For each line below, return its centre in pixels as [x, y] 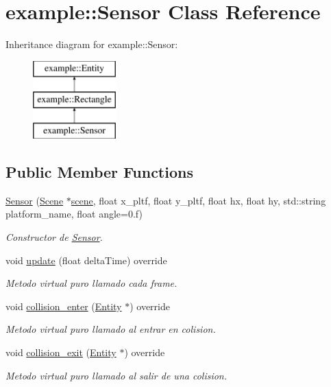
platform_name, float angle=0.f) [74, 214]
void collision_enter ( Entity [64, 306]
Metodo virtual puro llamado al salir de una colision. [117, 375]
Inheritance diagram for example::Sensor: [92, 44]
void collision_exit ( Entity [61, 352]
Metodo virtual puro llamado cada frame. [91, 283]
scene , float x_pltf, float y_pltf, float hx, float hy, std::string [198, 200]
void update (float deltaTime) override [86, 260]
